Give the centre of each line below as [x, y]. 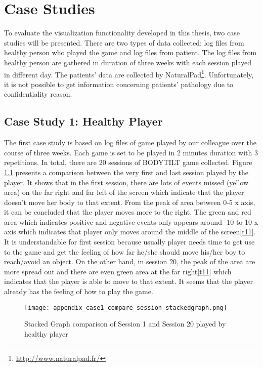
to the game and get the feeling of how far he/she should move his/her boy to [125, 251]
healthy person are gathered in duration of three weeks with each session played [128, 62]
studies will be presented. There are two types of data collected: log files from [124, 42]
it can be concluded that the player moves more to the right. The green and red [128, 212]
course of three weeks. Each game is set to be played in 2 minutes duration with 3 [131, 152]
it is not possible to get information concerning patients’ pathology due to [119, 84]
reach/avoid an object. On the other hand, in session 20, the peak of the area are [130, 261]
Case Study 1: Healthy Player [83, 121]
